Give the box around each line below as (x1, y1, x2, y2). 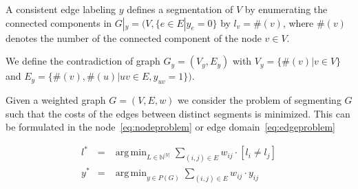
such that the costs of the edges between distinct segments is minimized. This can (6, 106, 350, 120)
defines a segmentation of (127, 2, 233, 16)
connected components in (6, 15, 112, 30)
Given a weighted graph (6, 92, 106, 107)
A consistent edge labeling (6, 2, 116, 16)
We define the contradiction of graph (6, 54, 160, 68)
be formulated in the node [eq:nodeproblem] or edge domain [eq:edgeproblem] (6, 120, 335, 134)
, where (282, 15, 314, 30)
